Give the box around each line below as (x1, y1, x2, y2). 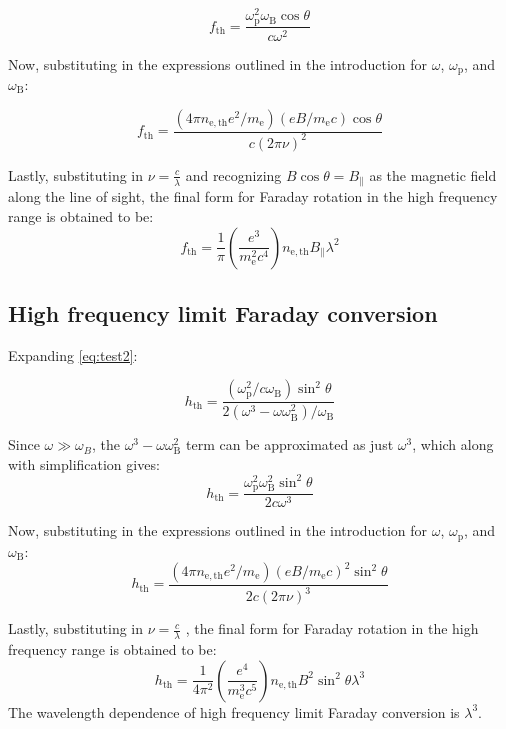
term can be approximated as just (185, 434, 394, 455)
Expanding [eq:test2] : (8, 344, 138, 365)
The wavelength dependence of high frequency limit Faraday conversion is (8, 701, 460, 722)
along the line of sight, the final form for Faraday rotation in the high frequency (8, 186, 498, 207)
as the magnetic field (369, 164, 497, 185)
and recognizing (185, 164, 282, 185)
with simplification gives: (8, 453, 160, 474)
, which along (412, 434, 494, 455)
